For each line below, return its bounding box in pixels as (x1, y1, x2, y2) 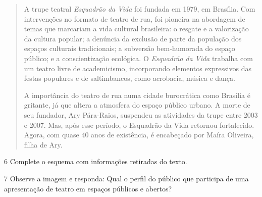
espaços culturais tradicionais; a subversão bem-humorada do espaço (24, 43, 235, 54)
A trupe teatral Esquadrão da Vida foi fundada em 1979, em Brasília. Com (24, 4, 255, 14)
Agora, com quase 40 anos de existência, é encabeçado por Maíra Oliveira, (24, 129, 254, 140)
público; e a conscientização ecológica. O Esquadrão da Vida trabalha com (24, 53, 253, 63)
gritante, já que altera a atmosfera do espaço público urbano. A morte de (24, 100, 250, 110)
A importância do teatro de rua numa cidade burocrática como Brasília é (24, 89, 250, 100)
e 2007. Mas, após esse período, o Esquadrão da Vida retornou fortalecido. (24, 119, 254, 130)
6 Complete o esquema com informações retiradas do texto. (4, 156, 187, 167)
